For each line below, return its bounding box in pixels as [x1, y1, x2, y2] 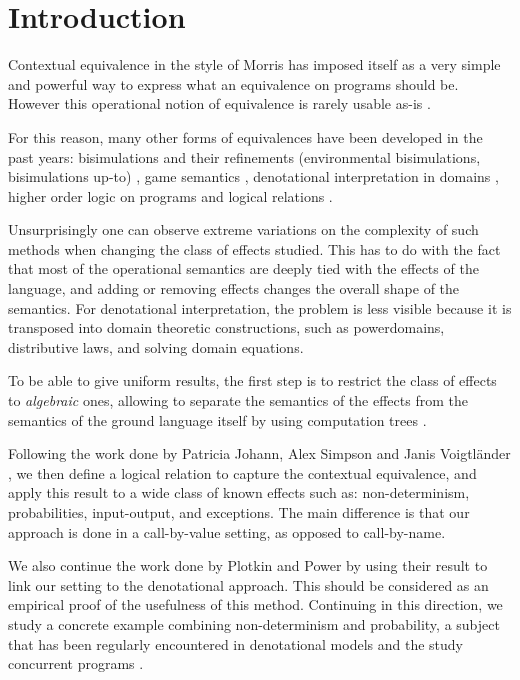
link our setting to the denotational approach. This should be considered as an [8, 574, 489, 595]
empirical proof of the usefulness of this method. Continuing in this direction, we [8, 594, 503, 615]
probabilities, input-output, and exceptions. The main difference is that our [8, 502, 470, 522]
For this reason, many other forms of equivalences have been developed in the [8, 126, 483, 147]
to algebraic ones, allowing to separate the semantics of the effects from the [8, 390, 468, 411]
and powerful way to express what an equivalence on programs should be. [8, 73, 459, 94]
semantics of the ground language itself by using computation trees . [8, 409, 427, 430]
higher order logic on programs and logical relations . [8, 185, 333, 206]
